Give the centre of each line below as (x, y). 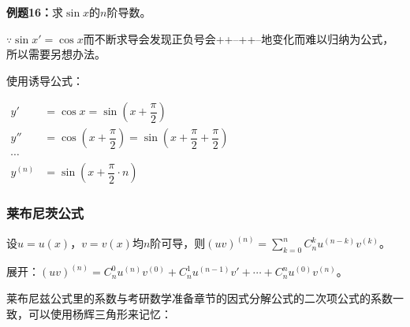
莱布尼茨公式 (45, 213)
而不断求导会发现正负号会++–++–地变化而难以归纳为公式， (239, 38)
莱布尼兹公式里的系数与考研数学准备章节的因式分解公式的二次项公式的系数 (199, 297)
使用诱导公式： (45, 80)
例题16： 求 (35, 12)
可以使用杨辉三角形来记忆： (100, 313)
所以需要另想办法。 (56, 54)
